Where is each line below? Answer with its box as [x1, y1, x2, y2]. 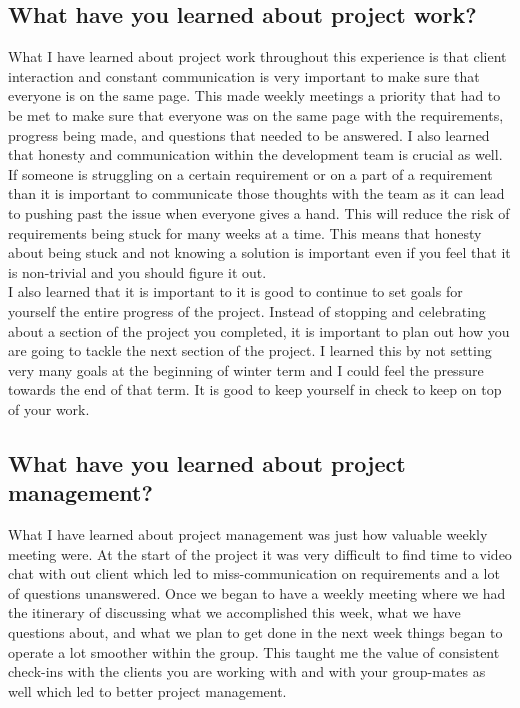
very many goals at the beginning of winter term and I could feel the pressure [8, 359, 484, 380]
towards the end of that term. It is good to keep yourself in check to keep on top [8, 379, 502, 400]
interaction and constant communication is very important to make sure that [8, 65, 480, 86]
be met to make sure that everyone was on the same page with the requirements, [8, 104, 504, 125]
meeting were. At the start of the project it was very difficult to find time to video [8, 543, 512, 564]
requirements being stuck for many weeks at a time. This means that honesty [8, 222, 482, 243]
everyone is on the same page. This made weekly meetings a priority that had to [8, 85, 501, 106]
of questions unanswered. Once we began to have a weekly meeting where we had [8, 582, 506, 603]
